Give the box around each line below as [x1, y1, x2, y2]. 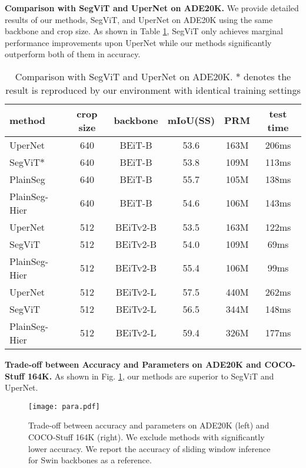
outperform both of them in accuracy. [5, 48, 141, 60]
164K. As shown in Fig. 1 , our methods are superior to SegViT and [27, 369, 274, 382]
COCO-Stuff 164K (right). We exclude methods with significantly [28, 431, 265, 443]
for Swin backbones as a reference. [28, 454, 152, 466]
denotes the [244, 69, 291, 83]
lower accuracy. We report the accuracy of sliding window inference [28, 442, 271, 454]
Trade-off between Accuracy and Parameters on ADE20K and [5, 358, 262, 370]
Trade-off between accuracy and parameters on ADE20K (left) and [28, 419, 270, 431]
